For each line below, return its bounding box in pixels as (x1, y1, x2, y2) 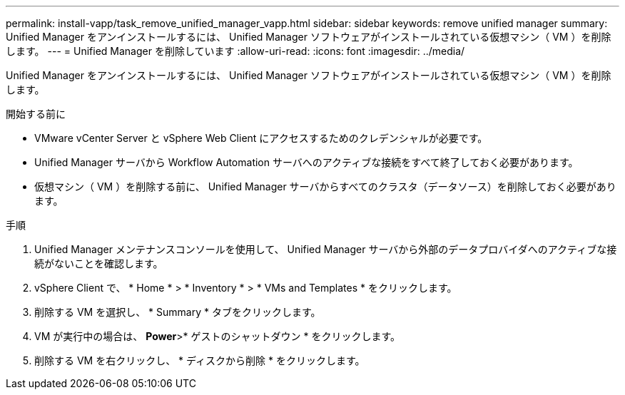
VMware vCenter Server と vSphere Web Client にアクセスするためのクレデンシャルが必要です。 (34, 132, 488, 144)
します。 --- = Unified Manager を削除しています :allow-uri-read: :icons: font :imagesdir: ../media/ (6, 45, 465, 57)
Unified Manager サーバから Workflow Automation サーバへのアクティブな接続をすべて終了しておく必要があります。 (34, 156, 579, 168)
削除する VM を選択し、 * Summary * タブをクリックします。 (34, 306, 321, 318)
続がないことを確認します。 (34, 257, 163, 270)
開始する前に (6, 108, 66, 120)
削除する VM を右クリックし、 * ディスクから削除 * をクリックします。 (34, 354, 365, 366)
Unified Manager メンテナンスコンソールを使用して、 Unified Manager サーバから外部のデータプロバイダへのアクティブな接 (34, 243, 617, 255)
